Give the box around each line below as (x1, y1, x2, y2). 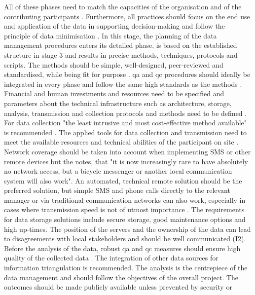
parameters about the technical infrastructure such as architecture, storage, (4, 98, 232, 108)
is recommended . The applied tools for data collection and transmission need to (4, 127, 247, 137)
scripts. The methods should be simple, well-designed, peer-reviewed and (4, 59, 223, 70)
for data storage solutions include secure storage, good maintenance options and (4, 214, 246, 224)
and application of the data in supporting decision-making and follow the (4, 21, 225, 31)
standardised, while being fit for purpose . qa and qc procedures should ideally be (4, 69, 251, 79)
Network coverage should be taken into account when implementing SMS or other (4, 146, 251, 156)
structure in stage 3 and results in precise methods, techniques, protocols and (4, 49, 238, 60)
